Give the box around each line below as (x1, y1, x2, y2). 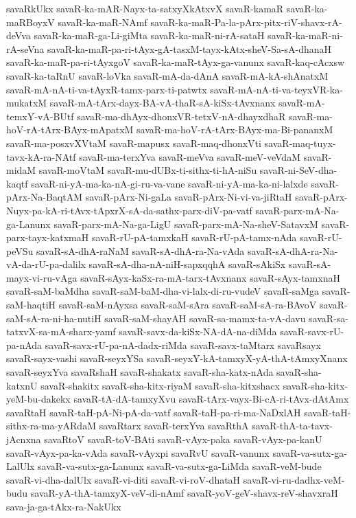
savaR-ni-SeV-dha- (259, 163, 337, 177)
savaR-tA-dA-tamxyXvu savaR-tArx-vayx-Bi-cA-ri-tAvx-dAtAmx (73, 392, 349, 406)
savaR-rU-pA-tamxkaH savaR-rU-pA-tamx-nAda (91, 230, 297, 245)
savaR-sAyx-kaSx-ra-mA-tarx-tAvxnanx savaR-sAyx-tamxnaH (80, 270, 340, 284)
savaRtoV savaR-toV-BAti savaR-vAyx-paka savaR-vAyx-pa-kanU (44, 432, 322, 446)
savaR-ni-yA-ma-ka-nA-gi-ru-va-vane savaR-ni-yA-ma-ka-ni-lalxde (31, 176, 308, 190)
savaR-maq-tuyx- (264, 135, 336, 150)
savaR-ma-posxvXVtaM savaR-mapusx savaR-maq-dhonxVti (6, 135, 261, 150)
